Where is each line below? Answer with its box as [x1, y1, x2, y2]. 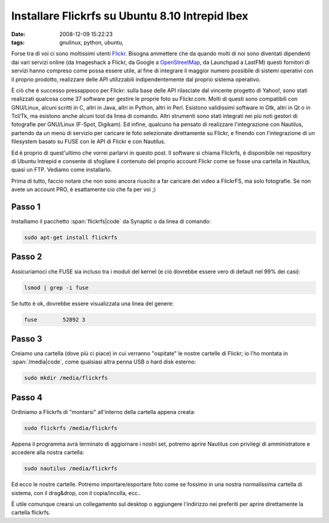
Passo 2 [11, 251, 43, 262]
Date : [11, 30, 26, 38]
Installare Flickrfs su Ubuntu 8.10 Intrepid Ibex [11, 9, 249, 23]
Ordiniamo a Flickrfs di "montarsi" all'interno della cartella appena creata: [11, 408, 196, 415]
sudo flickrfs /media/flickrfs [24, 424, 118, 432]
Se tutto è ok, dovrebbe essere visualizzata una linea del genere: [11, 300, 174, 307]
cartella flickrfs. [11, 509, 51, 516]
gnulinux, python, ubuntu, [59, 38, 124, 46]
